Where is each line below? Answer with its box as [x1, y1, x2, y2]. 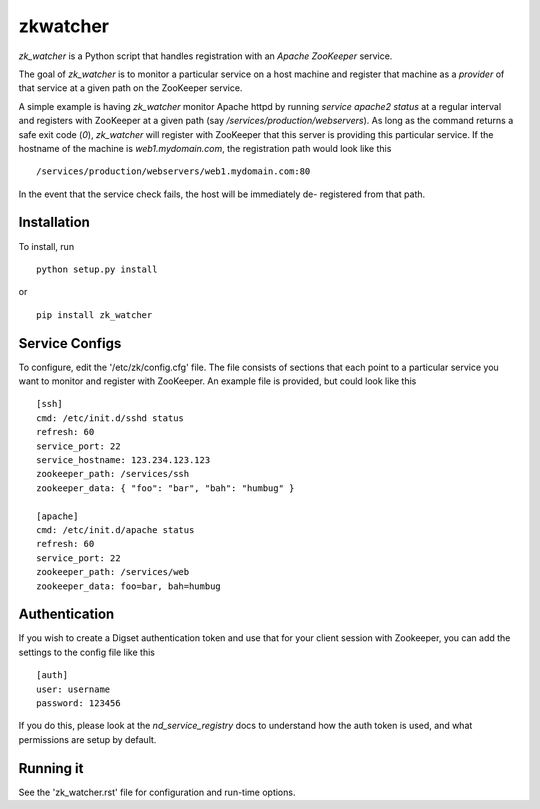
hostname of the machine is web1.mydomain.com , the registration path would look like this [18, 142, 392, 154]
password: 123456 [36, 697, 121, 709]
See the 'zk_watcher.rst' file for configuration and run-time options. [18, 786, 296, 798]
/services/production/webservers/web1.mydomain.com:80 [36, 166, 311, 177]
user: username [36, 683, 111, 695]
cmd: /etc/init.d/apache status [36, 524, 195, 535]
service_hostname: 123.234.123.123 [36, 455, 211, 465]
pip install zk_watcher [36, 309, 153, 320]
